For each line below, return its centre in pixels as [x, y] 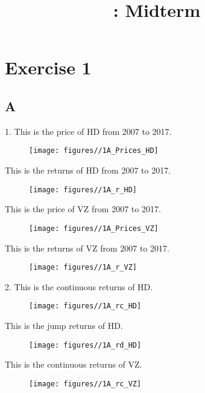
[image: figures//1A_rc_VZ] [85, 384]
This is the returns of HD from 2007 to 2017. [88, 170]
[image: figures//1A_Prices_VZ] [94, 228]
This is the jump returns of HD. [64, 326]
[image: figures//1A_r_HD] [83, 190]
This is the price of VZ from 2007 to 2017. [83, 209]
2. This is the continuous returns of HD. [79, 286]
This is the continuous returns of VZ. [74, 364]
